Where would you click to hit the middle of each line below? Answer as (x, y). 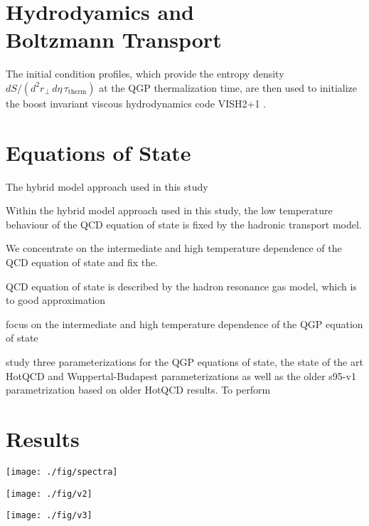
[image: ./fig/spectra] (62, 472)
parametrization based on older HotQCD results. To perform (138, 390)
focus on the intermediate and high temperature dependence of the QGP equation (184, 324)
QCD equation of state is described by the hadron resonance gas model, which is (181, 286)
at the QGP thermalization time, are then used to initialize (228, 87)
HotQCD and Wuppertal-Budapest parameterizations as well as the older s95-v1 (181, 375)
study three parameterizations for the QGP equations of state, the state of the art (184, 361)
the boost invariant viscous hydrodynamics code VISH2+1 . (136, 103)
